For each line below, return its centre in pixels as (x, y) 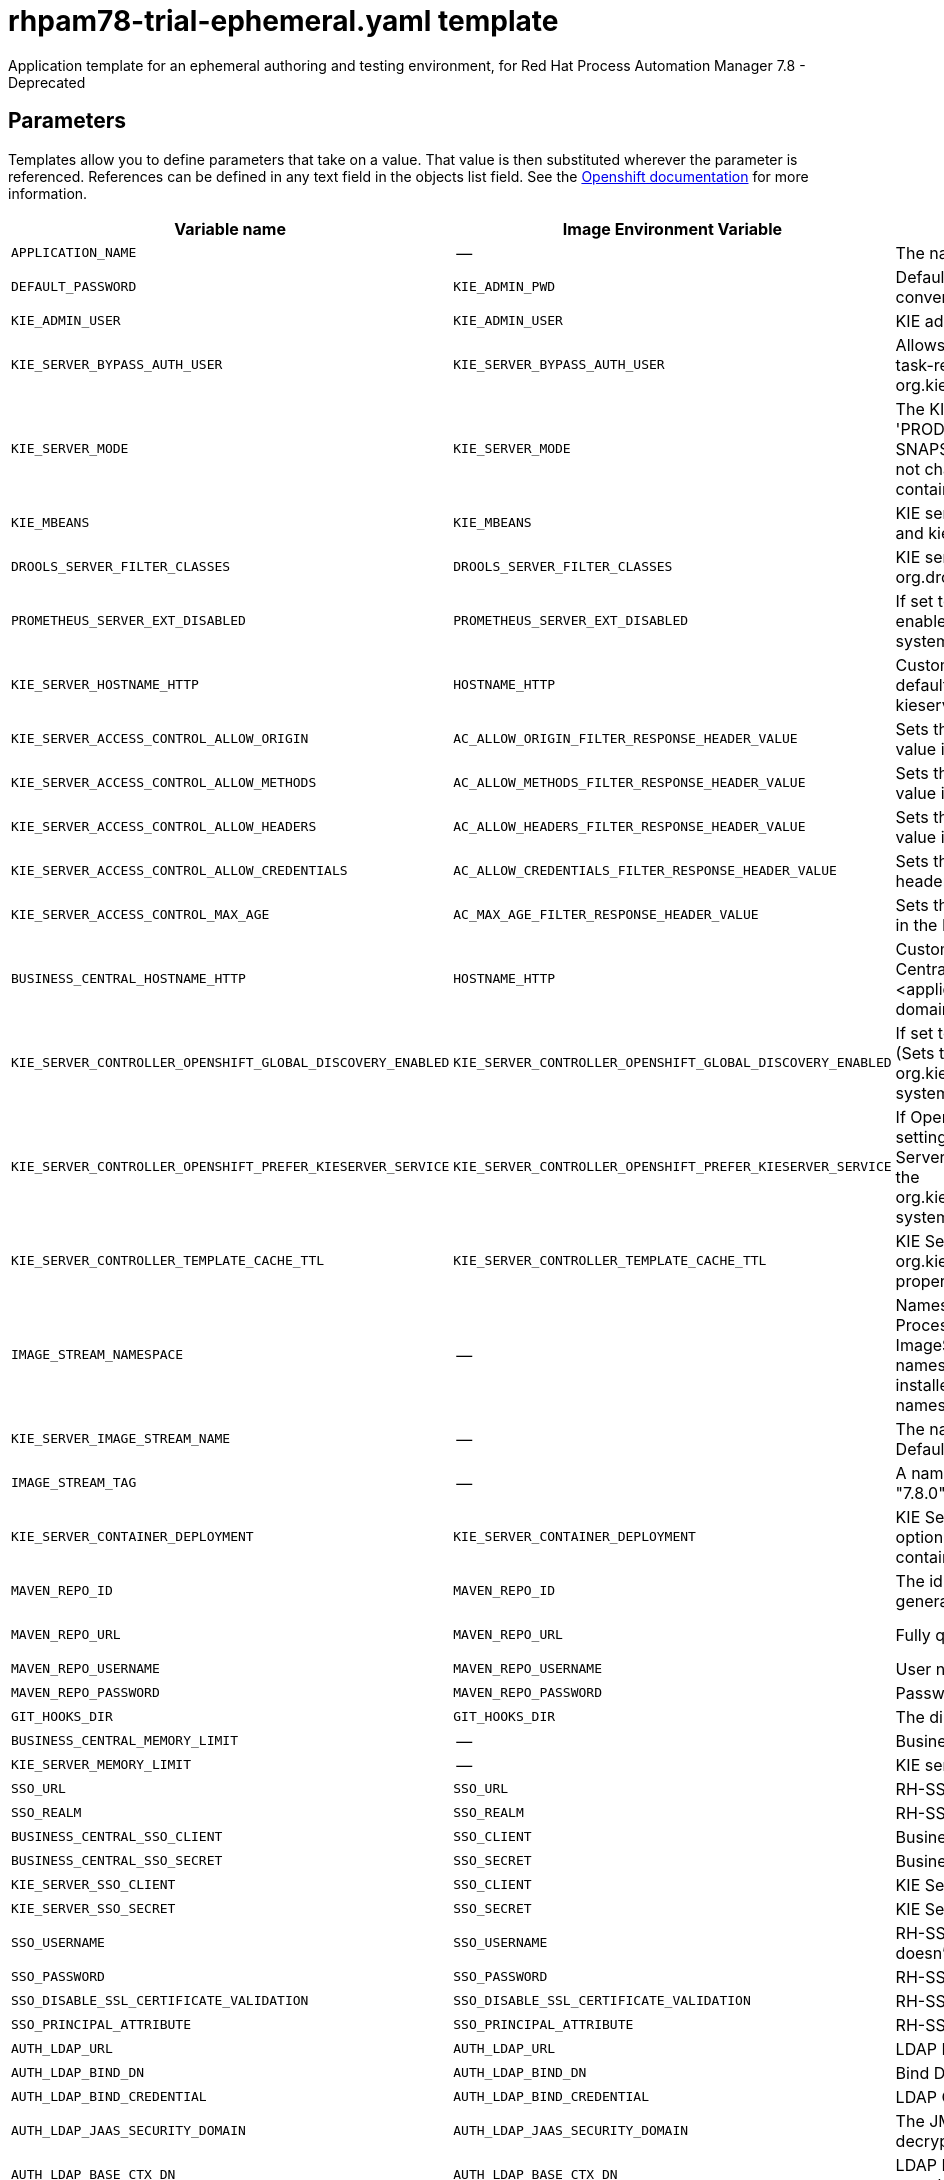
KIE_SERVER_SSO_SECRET (93, 1909)
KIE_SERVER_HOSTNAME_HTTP (105, 685)
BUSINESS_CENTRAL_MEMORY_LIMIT (124, 1741)
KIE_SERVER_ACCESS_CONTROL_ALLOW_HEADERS (164, 827)
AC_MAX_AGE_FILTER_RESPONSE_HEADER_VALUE (606, 915)
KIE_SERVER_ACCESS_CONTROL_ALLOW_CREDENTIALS (179, 871)
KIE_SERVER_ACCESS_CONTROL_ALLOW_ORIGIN (160, 739)
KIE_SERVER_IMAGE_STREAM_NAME (121, 1439)
